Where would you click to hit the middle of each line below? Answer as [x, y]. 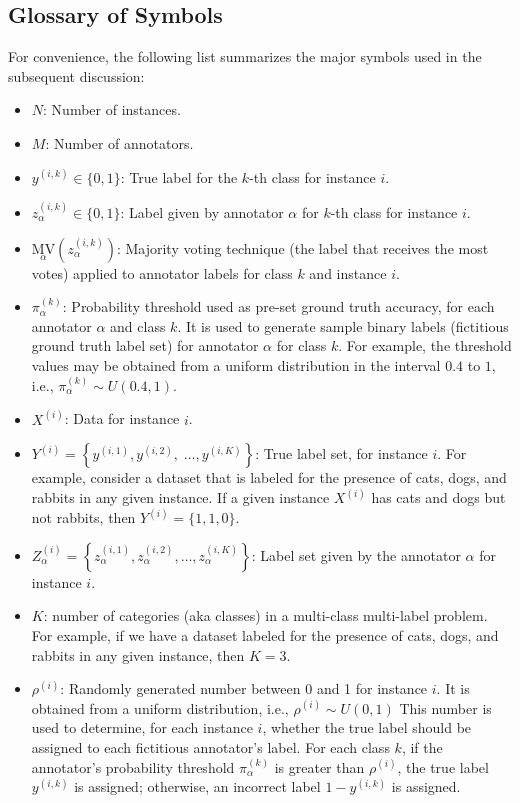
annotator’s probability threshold [133, 766]
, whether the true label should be [367, 727]
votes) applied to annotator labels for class [162, 272]
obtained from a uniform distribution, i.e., [160, 707]
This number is [445, 707]
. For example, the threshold [425, 345]
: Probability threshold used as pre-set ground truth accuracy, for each [278, 306]
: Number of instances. [112, 109]
